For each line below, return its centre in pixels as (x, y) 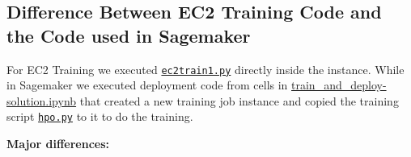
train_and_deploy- (339, 85)
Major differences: (58, 144)
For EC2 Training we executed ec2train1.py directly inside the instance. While (205, 69)
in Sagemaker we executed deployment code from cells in (147, 85)
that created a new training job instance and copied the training (239, 100)
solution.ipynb (42, 100)
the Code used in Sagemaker (129, 35)
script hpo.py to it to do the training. (100, 116)
